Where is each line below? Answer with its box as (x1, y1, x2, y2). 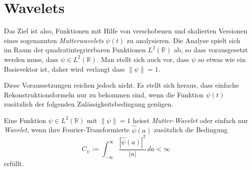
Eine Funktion (4, 115, 47, 125)
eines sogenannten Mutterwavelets (4, 35, 104, 45)
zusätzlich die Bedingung (154, 124, 228, 135)
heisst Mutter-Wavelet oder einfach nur (132, 115, 248, 125)
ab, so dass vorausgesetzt (173, 45, 248, 55)
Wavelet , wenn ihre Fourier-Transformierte (4, 124, 130, 135)
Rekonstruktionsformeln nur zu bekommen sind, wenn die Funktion (4, 89, 204, 99)
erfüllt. (4, 158, 24, 169)
